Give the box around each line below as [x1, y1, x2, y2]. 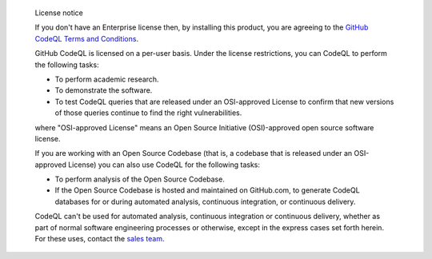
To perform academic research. [54, 74, 159, 84]
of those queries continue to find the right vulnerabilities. [54, 108, 242, 118]
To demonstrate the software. [54, 86, 153, 95]
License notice [34, 8, 84, 18]
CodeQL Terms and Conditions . [34, 34, 139, 43]
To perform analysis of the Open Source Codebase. [54, 174, 226, 184]
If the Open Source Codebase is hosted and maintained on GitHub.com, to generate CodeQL [54, 185, 360, 195]
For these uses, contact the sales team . [34, 234, 165, 244]
